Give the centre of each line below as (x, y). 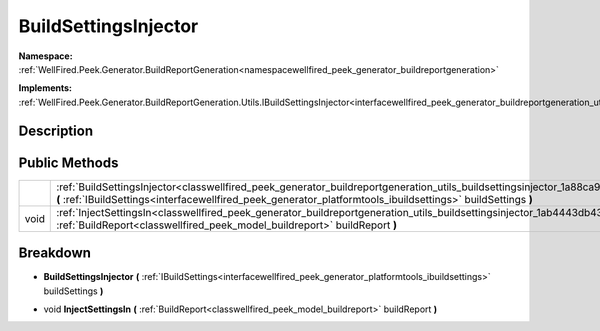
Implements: (45, 88)
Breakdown (55, 253)
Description (56, 130)
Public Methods (68, 162)
